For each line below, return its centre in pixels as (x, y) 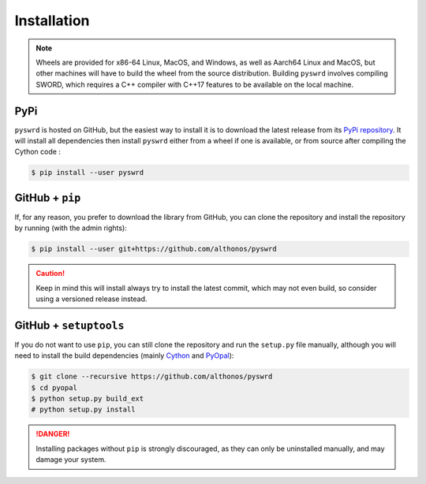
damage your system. (71, 460)
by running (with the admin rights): (71, 228)
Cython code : (37, 152)
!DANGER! (53, 434)
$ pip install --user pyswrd (88, 173)
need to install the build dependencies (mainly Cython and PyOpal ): (124, 356)
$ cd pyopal (54, 387)
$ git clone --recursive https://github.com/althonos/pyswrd (152, 377)
